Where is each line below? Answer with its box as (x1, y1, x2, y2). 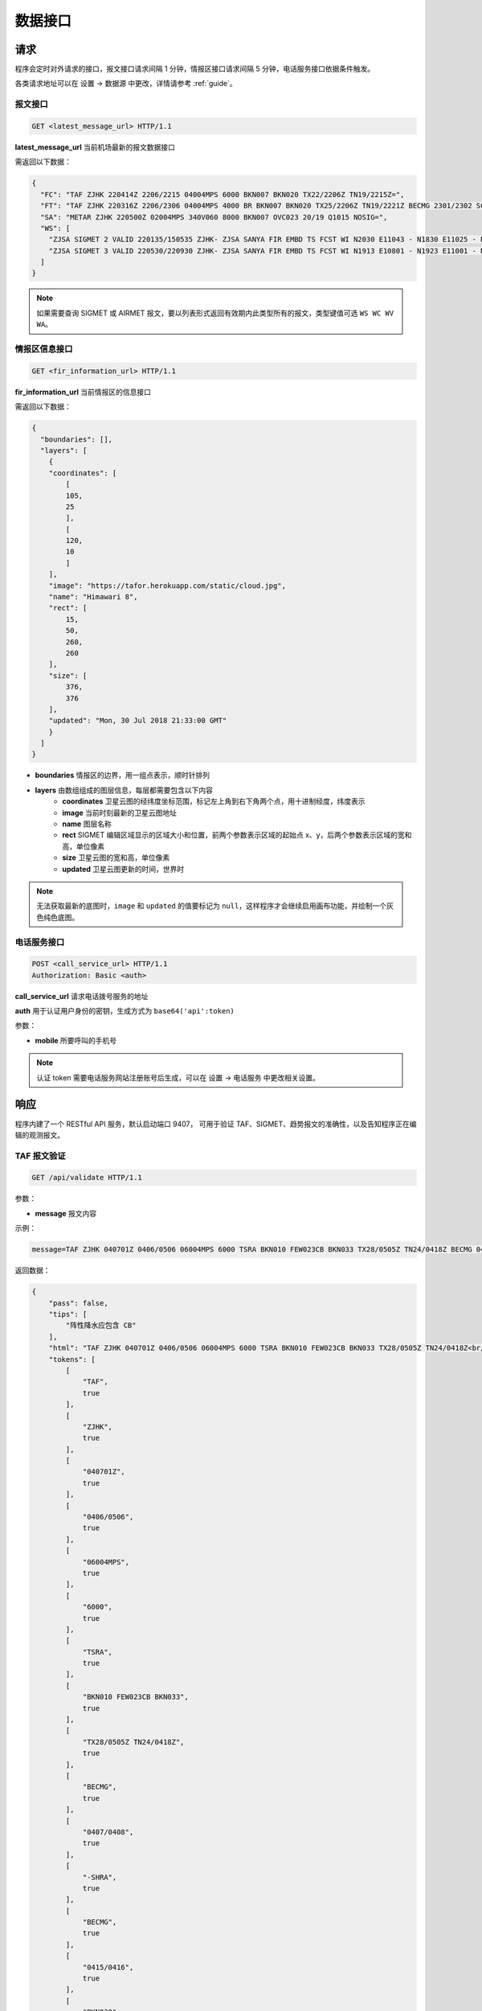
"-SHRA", (82, 1873, 117, 1881)
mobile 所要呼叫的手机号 (35, 1035, 117, 1045)
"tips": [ (48, 1310, 88, 1318)
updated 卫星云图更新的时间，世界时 (62, 864, 185, 874)
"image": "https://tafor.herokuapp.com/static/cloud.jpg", (48, 581, 287, 590)
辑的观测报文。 (14, 1130, 64, 1140)
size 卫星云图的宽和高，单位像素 (62, 853, 170, 862)
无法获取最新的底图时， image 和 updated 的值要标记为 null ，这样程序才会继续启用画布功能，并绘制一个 (36, 901, 387, 911)
